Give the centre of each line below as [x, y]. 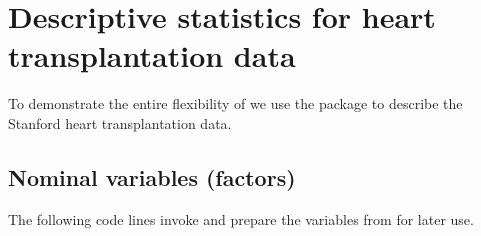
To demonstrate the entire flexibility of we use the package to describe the [235, 103]
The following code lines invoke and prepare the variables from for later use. [241, 218]
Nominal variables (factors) [152, 176]
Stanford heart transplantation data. [120, 122]
